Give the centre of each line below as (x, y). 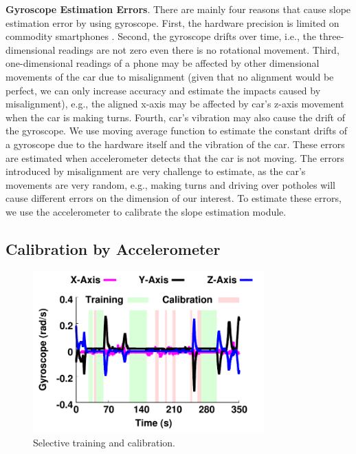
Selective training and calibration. (104, 443)
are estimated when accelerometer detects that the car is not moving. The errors (175, 157)
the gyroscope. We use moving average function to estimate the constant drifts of (177, 131)
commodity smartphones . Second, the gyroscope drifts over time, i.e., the (161, 36)
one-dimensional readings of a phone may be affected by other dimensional (163, 63)
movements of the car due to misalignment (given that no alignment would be (170, 76)
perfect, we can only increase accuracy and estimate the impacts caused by (163, 90)
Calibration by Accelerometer (113, 248)
